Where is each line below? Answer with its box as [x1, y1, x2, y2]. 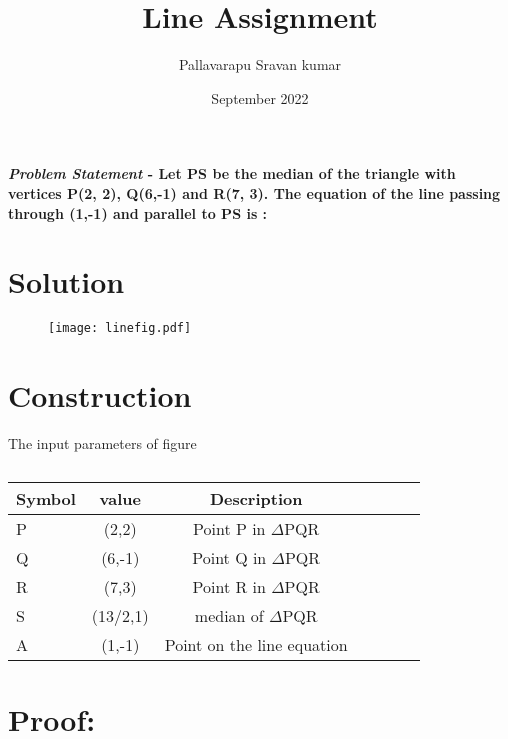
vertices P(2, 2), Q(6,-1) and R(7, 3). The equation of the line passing [8, 182, 501, 203]
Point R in [192, 574, 266, 598]
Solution [8, 261, 125, 302]
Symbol [16, 486, 76, 510]
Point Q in [192, 545, 267, 569]
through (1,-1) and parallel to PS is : [8, 202, 268, 223]
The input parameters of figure [8, 433, 197, 453]
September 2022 [211, 87, 309, 108]
